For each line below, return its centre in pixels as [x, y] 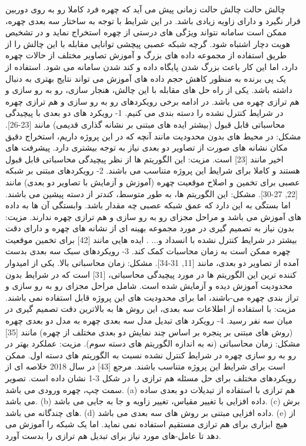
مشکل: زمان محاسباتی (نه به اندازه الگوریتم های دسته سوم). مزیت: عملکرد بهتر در [153, 343]
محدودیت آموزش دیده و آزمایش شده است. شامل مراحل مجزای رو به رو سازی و [149, 286]
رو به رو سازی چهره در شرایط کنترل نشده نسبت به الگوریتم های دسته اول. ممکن [151, 355]
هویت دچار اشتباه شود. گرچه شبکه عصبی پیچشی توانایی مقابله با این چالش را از [148, 43]
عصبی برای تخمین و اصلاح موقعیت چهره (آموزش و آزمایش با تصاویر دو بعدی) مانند [153, 182]
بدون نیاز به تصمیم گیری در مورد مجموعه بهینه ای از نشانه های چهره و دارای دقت [150, 228]
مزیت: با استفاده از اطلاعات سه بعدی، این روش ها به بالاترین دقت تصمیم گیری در [151, 309]
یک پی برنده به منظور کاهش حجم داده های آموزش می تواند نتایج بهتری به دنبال [146, 78]
